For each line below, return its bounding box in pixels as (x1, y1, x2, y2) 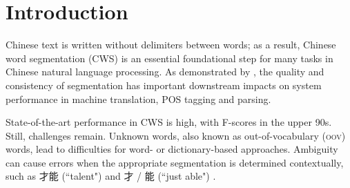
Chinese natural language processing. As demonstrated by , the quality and (6, 64, 324, 79)
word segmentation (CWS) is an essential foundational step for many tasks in (6, 50, 333, 65)
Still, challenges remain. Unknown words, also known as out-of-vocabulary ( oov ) (6, 128, 346, 142)
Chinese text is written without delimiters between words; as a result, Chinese (6, 37, 336, 52)
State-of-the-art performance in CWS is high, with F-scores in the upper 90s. (6, 115, 332, 129)
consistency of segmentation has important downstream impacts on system (6, 77, 322, 92)
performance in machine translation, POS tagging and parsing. (6, 91, 271, 106)
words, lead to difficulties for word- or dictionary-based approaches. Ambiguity (6, 142, 338, 156)
